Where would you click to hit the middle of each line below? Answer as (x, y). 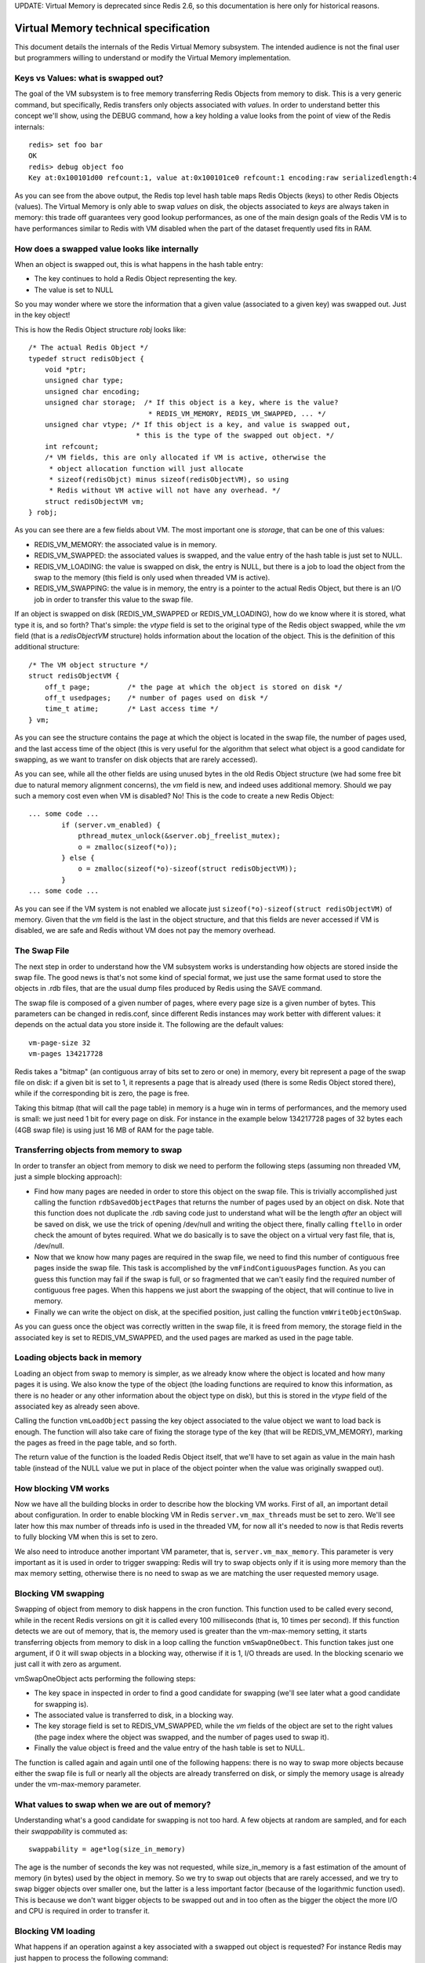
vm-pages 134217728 (66, 1054)
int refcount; (72, 446)
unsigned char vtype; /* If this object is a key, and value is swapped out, (198, 424)
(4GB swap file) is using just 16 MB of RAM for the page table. (114, 1130)
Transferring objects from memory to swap (98, 1150)
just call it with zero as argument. (68, 1664)
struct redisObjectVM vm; (94, 501)
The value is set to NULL (74, 290)
